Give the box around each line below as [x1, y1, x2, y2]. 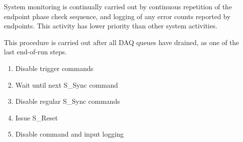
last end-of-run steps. [4, 47, 67, 57]
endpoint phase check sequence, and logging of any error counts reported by [4, 11, 231, 21]
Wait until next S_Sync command [15, 79, 118, 90]
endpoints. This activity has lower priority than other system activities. [4, 21, 218, 31]
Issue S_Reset [15, 112, 58, 122]
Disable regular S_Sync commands [15, 96, 120, 106]
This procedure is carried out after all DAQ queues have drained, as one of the [4, 37, 239, 47]
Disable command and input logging [15, 129, 124, 139]
